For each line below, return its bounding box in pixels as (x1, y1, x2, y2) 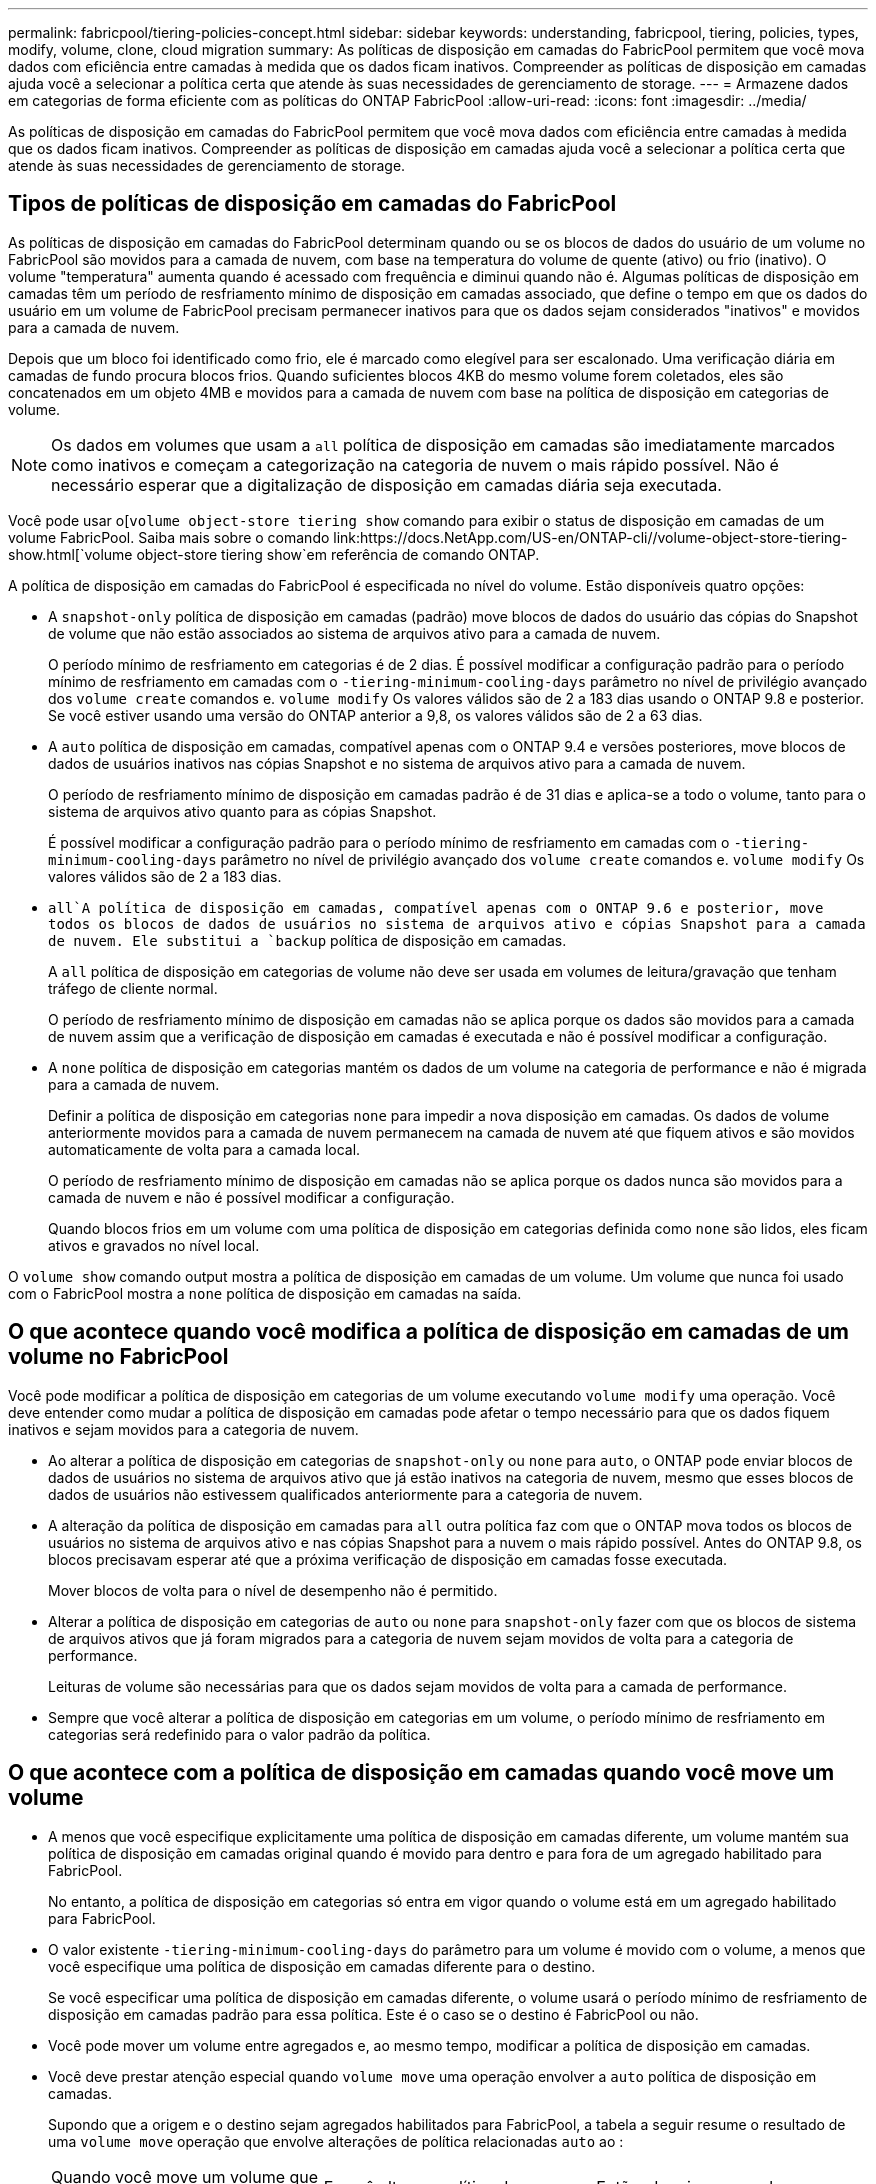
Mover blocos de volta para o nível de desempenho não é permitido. (48, 1581, 498, 1599)
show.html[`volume (8, 545, 133, 563)
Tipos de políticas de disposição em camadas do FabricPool (8, 191, 617, 217)
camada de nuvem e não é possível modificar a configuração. (48, 1188, 455, 1206)
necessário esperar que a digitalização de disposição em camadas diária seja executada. (51, 474, 722, 495)
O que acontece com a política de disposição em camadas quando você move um (8, 1760, 835, 1786)
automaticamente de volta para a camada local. (48, 1140, 361, 1158)
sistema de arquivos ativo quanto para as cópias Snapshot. (48, 802, 437, 820)
